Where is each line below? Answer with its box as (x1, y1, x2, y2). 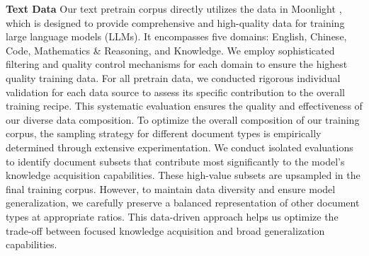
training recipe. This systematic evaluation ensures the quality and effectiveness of (6, 98, 363, 113)
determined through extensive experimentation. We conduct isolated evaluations (6, 139, 353, 154)
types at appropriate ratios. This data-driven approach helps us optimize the (6, 209, 339, 223)
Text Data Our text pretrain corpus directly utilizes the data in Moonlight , (6, 1, 342, 16)
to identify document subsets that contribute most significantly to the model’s (6, 153, 345, 168)
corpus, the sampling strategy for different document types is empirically (6, 126, 322, 141)
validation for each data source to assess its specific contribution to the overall (6, 84, 345, 99)
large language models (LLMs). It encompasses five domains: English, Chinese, (6, 29, 347, 44)
